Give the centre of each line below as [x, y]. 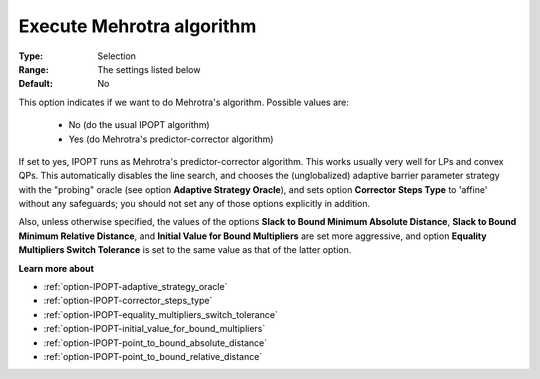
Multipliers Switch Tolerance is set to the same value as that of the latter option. [185, 250]
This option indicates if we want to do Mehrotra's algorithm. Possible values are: [184, 102]
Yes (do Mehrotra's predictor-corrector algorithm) [171, 139]
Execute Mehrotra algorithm [137, 26]
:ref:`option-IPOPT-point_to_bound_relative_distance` [153, 356]
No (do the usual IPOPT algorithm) [139, 125]
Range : [33, 69]
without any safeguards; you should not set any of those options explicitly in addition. [194, 204]
